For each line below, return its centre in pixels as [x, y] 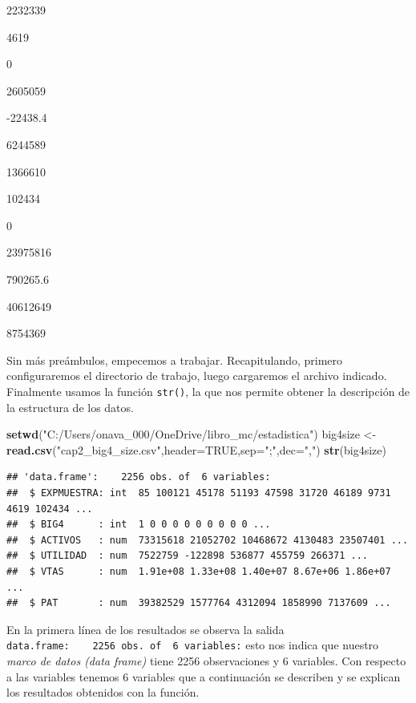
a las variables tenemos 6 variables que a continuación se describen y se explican [204, 676]
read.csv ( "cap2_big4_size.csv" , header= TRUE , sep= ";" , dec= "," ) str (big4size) [196, 449]
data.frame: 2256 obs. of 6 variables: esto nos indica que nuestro [193, 645]
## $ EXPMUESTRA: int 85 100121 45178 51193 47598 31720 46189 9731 [199, 493]
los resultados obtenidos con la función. [103, 692]
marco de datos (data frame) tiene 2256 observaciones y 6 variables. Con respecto [206, 660]
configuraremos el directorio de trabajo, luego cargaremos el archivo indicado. [197, 376]
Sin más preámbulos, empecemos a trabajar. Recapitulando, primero [175, 360]
